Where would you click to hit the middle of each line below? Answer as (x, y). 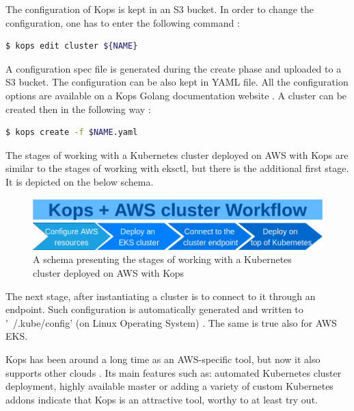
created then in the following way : (78, 109)
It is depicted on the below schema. (80, 181)
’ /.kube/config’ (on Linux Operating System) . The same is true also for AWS (171, 322)
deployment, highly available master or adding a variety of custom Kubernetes (169, 386)
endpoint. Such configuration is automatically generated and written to (154, 309)
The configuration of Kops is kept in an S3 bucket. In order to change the (160, 9)
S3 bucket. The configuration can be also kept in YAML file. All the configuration (177, 82)
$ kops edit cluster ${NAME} (72, 46)
